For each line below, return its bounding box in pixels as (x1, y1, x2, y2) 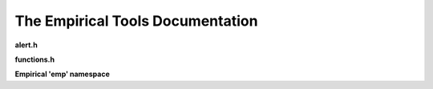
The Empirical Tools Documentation (14, 12, 258, 30)
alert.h (14, 40, 38, 50)
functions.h (14, 55, 55, 64)
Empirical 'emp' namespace (14, 69, 110, 79)
